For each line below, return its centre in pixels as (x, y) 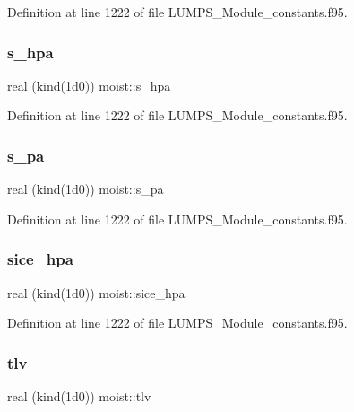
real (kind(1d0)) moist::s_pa (86, 189)
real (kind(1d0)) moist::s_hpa (89, 85)
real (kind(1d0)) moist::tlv (79, 396)
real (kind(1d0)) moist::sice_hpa (96, 292)
